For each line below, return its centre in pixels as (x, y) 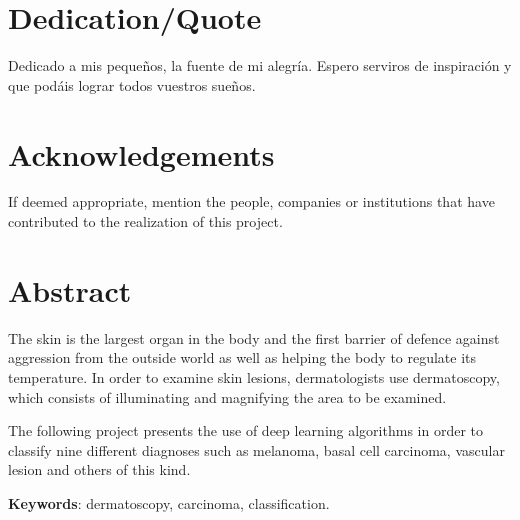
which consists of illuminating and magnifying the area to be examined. (227, 396)
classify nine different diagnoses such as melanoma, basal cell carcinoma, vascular (256, 449)
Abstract (70, 289)
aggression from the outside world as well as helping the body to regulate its (242, 357)
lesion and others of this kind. (99, 469)
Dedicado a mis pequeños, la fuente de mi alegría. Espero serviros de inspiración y (260, 65)
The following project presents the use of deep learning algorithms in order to (245, 430)
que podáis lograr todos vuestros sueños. (132, 84)
